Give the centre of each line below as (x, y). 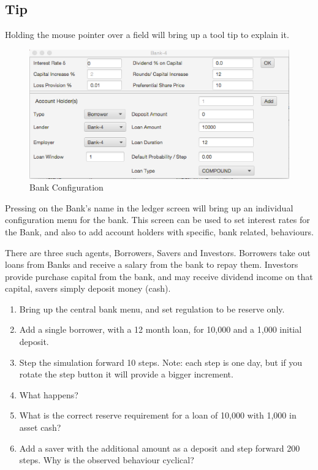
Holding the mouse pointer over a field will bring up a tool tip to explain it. (147, 35)
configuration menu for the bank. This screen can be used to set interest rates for (157, 220)
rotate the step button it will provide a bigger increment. (126, 374)
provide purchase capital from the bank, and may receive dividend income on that (159, 276)
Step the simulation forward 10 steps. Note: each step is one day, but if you (161, 362)
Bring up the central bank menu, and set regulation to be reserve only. (152, 309)
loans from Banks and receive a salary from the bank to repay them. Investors (152, 264)
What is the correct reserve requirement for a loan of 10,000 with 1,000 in (158, 415)
